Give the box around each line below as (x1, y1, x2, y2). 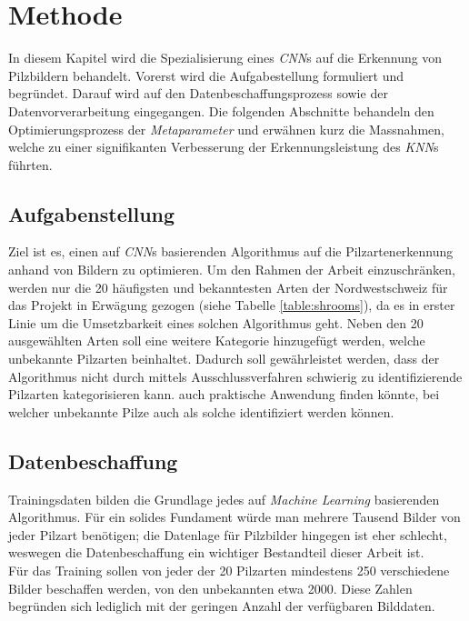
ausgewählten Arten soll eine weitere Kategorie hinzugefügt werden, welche (8, 331, 425, 350)
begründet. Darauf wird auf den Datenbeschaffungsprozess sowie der (8, 84, 388, 103)
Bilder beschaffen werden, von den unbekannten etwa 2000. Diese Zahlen (8, 578, 413, 597)
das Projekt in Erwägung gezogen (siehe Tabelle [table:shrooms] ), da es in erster (8, 295, 455, 315)
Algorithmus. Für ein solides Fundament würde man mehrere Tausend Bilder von (8, 507, 461, 526)
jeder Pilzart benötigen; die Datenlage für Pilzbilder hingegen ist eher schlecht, (8, 525, 447, 544)
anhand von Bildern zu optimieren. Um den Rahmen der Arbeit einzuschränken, (8, 260, 455, 279)
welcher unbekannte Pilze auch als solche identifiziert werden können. (8, 402, 394, 421)
